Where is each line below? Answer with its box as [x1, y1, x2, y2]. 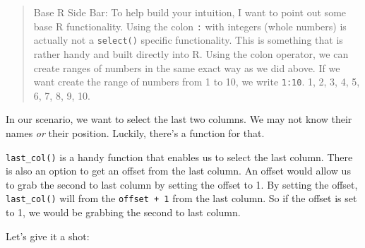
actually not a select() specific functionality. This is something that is [33, 33, 343, 47]
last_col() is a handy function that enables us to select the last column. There [6, 149, 353, 164]
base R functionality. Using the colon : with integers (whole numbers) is [33, 18, 347, 33]
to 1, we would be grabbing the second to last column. [6, 205, 241, 220]
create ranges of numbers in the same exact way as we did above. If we [33, 60, 340, 75]
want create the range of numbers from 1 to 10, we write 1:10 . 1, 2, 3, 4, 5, [33, 74, 360, 89]
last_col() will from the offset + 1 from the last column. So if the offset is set [6, 191, 357, 206]
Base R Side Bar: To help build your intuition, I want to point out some [33, 5, 347, 19]
